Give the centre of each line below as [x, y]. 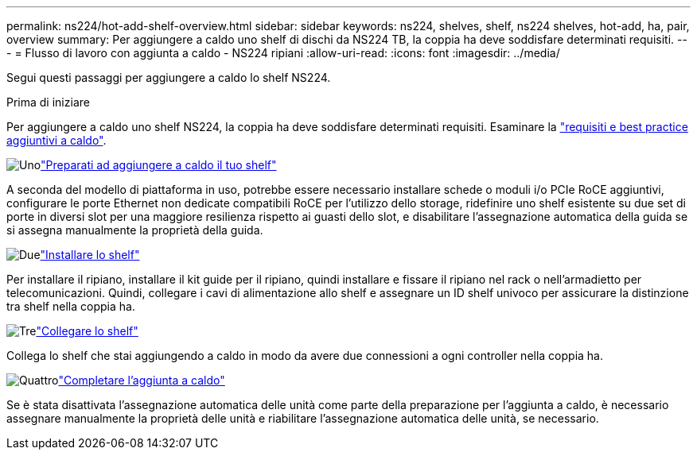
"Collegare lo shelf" [87, 331]
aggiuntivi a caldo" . [56, 140]
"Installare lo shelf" [90, 255]
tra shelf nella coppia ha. [71, 306]
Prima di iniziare [48, 102]
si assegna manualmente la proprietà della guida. [135, 230]
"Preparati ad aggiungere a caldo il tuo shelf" [159, 165]
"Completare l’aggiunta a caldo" [142, 380]
